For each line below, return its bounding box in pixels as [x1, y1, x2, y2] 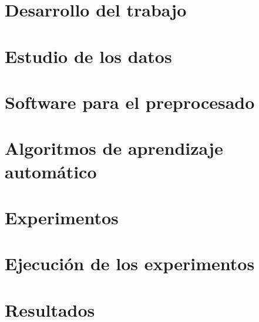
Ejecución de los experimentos [5, 251, 255, 275]
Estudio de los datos [5, 44, 172, 68]
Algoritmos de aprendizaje [5, 136, 223, 160]
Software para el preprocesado [5, 89, 255, 114]
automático [5, 159, 97, 183]
